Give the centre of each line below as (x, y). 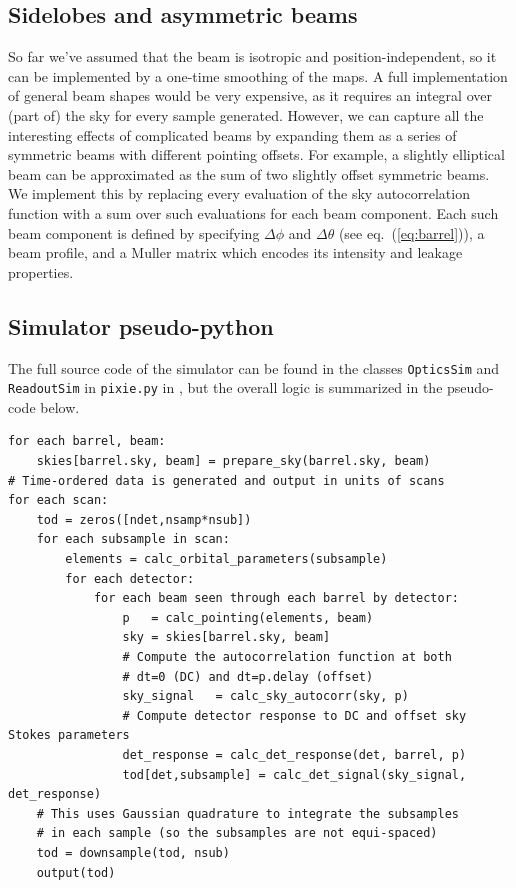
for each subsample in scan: (133, 539)
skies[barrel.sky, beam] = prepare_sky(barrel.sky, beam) (233, 461)
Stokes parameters (69, 735)
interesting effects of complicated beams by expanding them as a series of (232, 134)
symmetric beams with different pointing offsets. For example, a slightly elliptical (256, 154)
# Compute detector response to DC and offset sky (294, 715)
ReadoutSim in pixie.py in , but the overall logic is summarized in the (225, 387)
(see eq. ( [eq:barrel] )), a (411, 232)
